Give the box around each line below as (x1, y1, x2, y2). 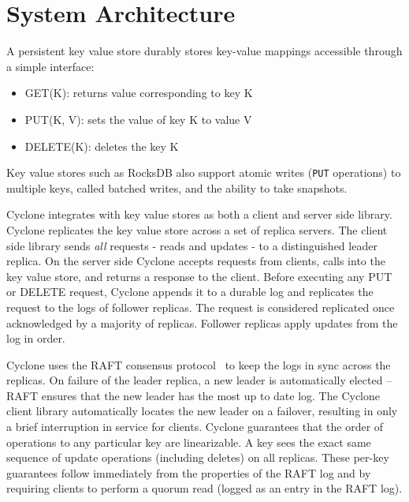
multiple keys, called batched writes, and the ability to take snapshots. (6, 179, 348, 196)
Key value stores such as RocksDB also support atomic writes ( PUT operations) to (6, 164, 401, 181)
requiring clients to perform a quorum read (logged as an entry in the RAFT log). (6, 480, 403, 496)
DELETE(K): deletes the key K (24, 137, 179, 154)
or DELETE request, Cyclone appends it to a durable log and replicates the (6, 283, 374, 300)
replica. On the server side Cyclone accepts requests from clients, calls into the (6, 253, 385, 269)
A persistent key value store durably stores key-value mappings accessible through (6, 43, 403, 59)
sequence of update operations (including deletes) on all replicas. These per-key (6, 449, 389, 466)
